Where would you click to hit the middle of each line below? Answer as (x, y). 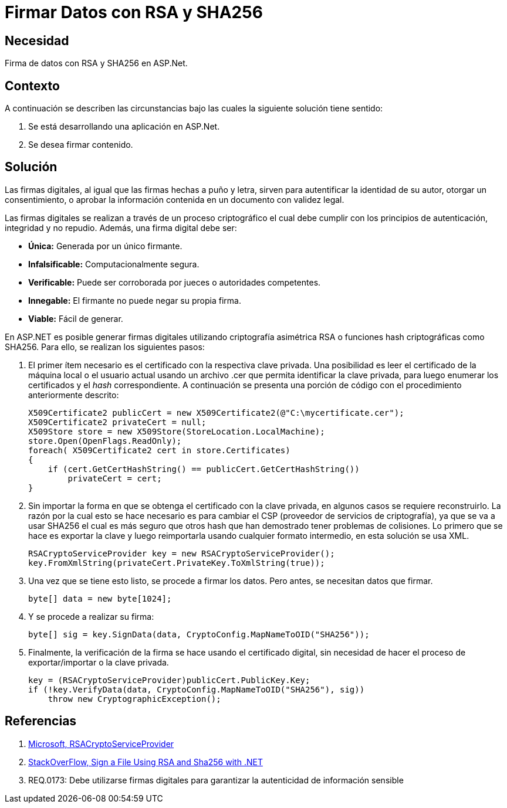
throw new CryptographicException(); (134, 699)
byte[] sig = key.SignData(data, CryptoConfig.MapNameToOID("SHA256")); (199, 634)
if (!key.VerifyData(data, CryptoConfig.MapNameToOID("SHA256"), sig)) (197, 689)
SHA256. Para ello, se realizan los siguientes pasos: (105, 347)
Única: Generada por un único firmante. (105, 246)
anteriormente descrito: (74, 395)
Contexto (32, 86)
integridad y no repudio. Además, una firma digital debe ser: (121, 228)
